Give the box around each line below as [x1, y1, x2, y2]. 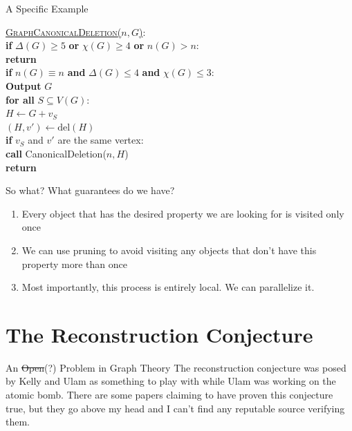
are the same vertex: [57, 133, 144, 147]
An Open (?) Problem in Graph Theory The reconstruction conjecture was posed [6, 360, 346, 374]
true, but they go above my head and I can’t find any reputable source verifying [6, 401, 345, 415]
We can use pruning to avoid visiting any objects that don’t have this [21, 242, 317, 257]
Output [6, 78, 41, 93]
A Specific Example [6, 1, 89, 15]
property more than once [21, 256, 127, 271]
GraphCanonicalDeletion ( [6, 24, 122, 39]
